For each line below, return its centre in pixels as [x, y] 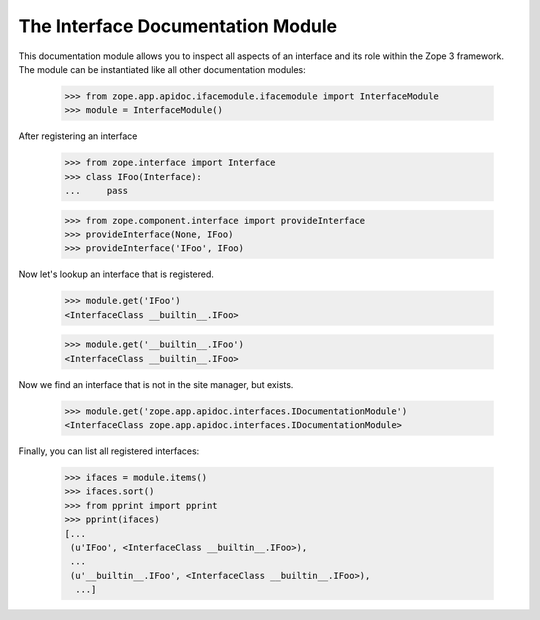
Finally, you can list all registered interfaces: [109, 451]
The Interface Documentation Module [178, 26]
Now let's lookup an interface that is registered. [116, 274]
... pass [96, 191]
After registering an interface [78, 136]
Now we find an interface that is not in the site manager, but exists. [156, 384]
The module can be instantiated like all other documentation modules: [162, 69]
